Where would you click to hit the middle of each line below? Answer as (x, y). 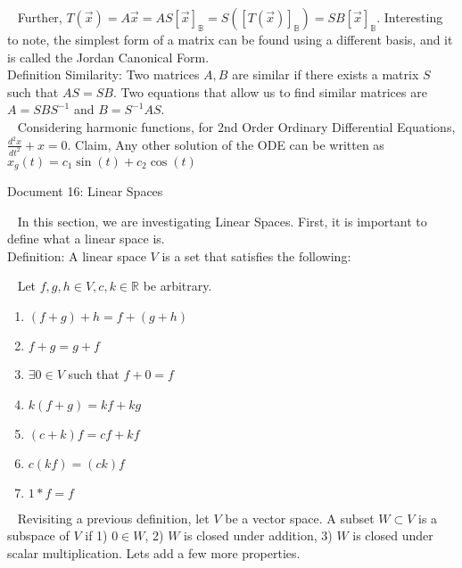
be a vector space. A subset (300, 518)
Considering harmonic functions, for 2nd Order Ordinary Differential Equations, (236, 126)
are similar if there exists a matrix (326, 74)
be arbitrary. (177, 286)
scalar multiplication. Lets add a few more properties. (154, 552)
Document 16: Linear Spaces (85, 190)
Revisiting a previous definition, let (113, 518)
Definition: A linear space (77, 255)
